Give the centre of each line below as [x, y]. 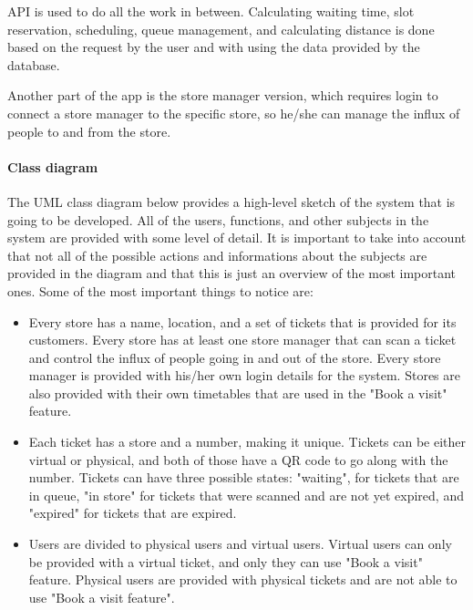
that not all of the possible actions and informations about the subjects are [217, 255]
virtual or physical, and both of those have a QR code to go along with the [238, 459]
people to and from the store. [89, 131]
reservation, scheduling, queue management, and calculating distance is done [221, 29]
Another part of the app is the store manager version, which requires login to [223, 95]
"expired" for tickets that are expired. [133, 513]
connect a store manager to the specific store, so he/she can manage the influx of [234, 113]
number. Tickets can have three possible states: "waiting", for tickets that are [244, 477]
